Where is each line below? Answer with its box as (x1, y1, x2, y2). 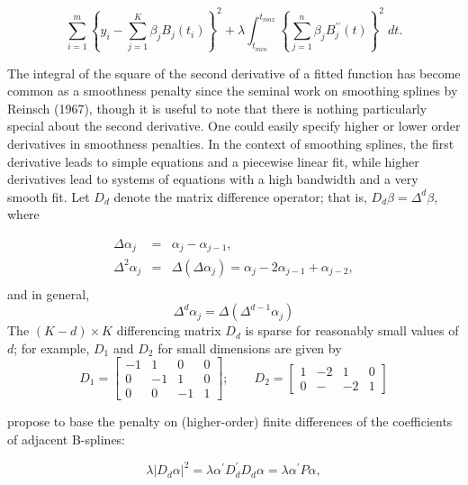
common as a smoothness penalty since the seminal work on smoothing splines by (7, 81, 458, 100)
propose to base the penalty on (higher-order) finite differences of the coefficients (7, 412, 453, 431)
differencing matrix (116, 321, 221, 340)
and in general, (7, 284, 90, 303)
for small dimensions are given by (157, 338, 342, 357)
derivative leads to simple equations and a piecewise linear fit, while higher (7, 151, 419, 170)
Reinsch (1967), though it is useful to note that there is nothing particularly (7, 98, 427, 117)
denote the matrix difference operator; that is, (113, 187, 367, 206)
